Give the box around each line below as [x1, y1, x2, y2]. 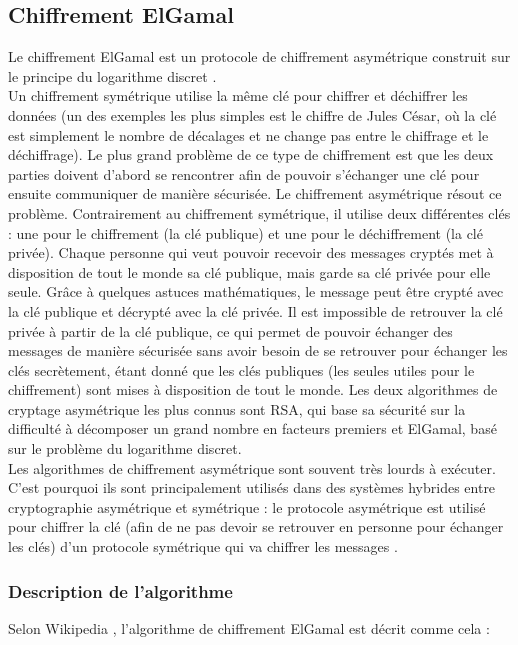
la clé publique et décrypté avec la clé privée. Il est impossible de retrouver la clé [8, 300, 503, 321]
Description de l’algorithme [8, 578, 233, 603]
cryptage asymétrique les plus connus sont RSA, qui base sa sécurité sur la [8, 398, 466, 419]
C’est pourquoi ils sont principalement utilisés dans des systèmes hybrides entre [8, 477, 496, 498]
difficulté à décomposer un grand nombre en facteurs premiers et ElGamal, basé [8, 418, 497, 439]
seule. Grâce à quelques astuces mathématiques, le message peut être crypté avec [8, 281, 504, 302]
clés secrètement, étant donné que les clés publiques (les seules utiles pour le [8, 359, 475, 380]
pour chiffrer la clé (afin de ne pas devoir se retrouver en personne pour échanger [8, 516, 504, 537]
